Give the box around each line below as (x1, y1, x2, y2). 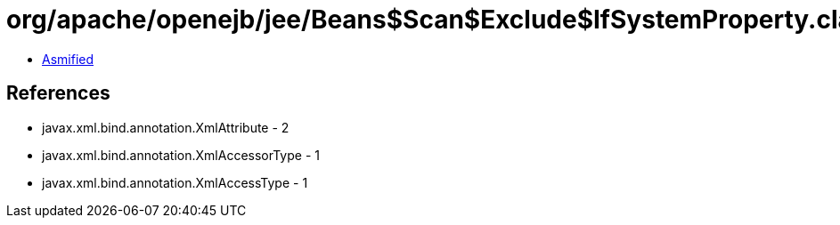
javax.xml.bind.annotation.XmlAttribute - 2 (42, 119, 290, 135)
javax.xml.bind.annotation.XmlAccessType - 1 (42, 174, 308, 190)
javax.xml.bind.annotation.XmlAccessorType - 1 (42, 147, 320, 163)
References (6, 82, 110, 105)
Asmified (42, 51, 94, 67)
